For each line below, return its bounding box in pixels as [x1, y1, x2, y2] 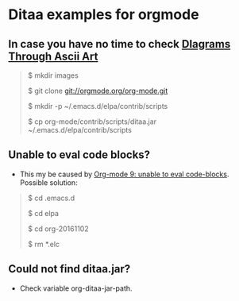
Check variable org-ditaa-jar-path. [19, 284, 133, 293]
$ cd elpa [27, 208, 60, 218]
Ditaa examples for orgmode [8, 6, 200, 24]
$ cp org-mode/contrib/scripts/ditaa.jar [27, 117, 157, 126]
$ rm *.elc [27, 239, 60, 249]
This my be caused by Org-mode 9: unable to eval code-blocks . [19, 169, 229, 179]
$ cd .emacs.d [27, 193, 75, 203]
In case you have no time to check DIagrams [8, 37, 231, 51]
